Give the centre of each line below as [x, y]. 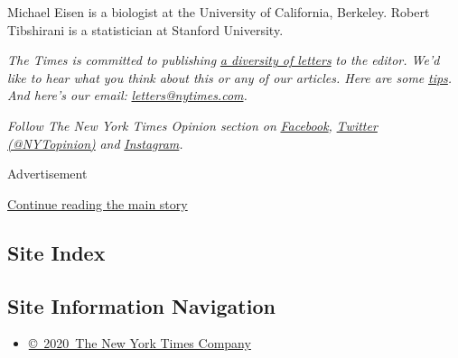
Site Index [56, 252]
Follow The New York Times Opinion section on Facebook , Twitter [192, 125]
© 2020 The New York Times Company [140, 343]
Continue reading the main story [98, 203]
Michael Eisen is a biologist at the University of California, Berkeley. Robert [219, 12]
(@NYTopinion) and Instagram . [95, 143]
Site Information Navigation [141, 305]
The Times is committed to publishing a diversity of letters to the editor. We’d [224, 60]
